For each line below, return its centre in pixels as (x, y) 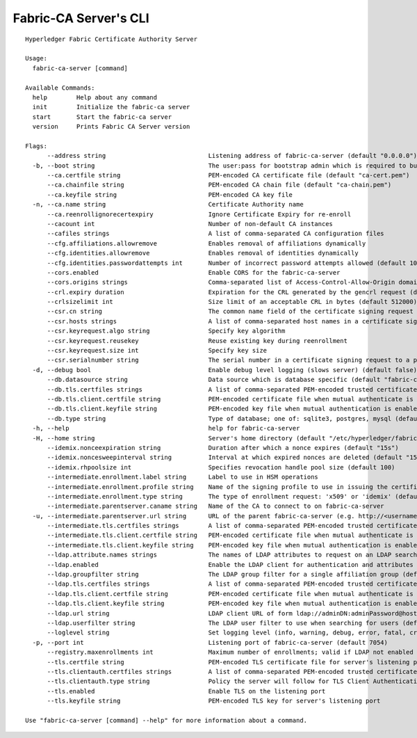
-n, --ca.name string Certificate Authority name (168, 204)
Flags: (36, 146)
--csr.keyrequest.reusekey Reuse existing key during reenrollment (197, 340)
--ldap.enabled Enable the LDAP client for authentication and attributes (230, 564)
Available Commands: (60, 88)
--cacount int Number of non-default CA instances (190, 224)
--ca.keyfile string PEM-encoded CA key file (170, 194)
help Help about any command (95, 97)
